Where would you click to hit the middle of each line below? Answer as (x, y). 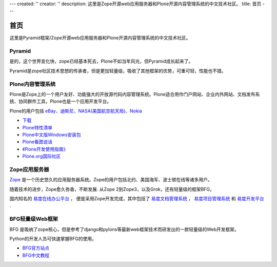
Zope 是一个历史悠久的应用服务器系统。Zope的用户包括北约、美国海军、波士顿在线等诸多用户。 (111, 180)
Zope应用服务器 (29, 169)
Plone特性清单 (37, 127)
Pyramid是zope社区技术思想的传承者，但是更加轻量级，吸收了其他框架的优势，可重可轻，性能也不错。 (118, 71)
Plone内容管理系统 (33, 84)
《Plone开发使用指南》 (45, 149)
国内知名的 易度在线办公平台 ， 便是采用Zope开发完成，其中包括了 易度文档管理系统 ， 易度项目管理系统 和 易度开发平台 (137, 199)
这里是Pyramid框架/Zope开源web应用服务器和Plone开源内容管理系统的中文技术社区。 (100, 38)
